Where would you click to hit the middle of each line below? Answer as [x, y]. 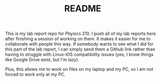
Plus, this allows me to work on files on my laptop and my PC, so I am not [79, 69]
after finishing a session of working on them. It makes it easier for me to [78, 39]
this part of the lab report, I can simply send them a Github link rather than [80, 49]
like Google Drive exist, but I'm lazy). [42, 60]
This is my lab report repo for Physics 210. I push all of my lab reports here [80, 34]
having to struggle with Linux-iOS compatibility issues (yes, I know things [79, 55]
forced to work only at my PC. [35, 75]
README [83, 9]
